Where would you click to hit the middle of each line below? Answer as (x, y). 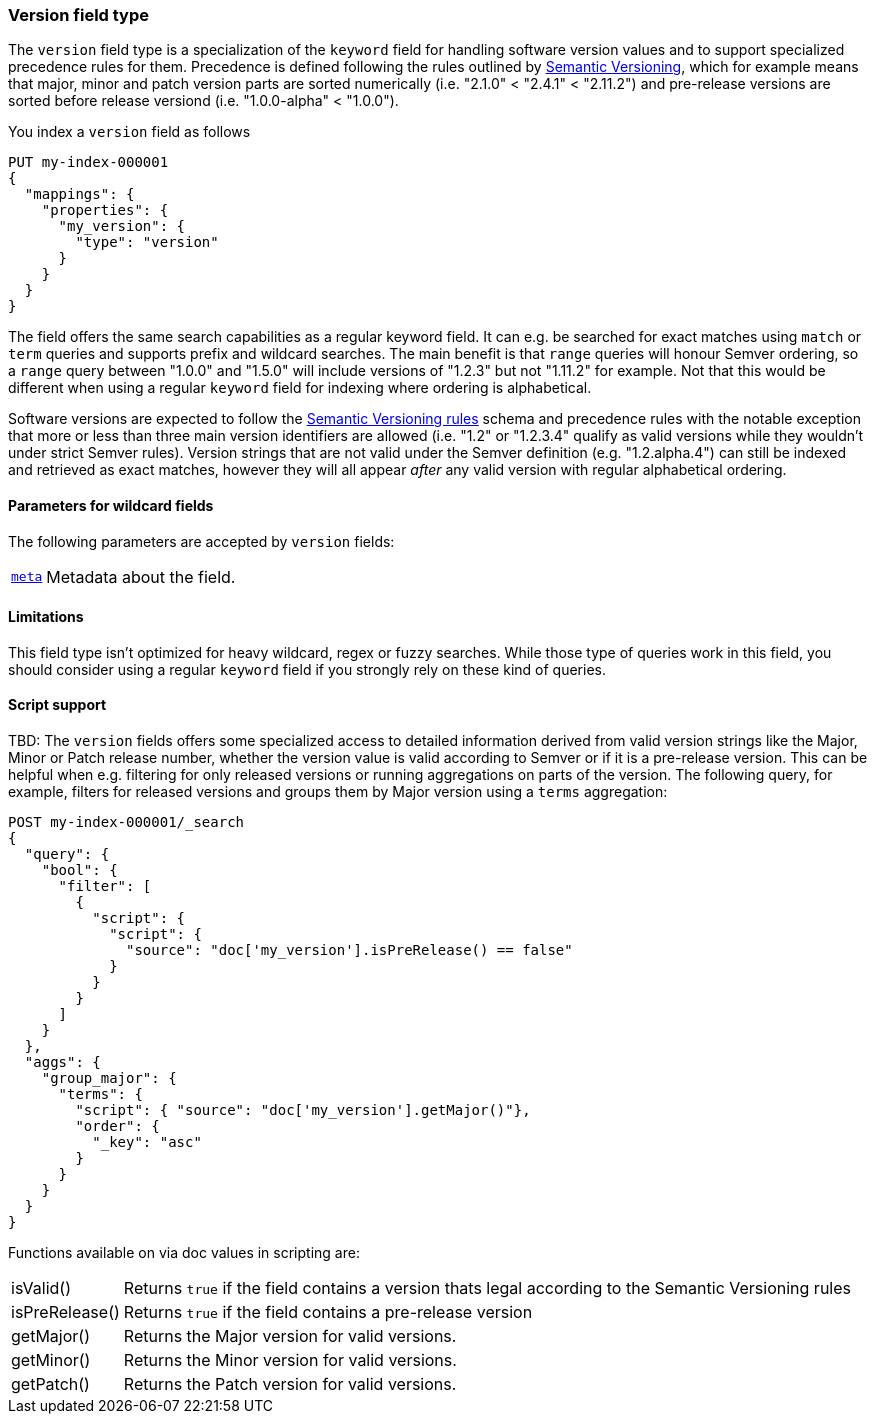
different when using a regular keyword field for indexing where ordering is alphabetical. (300, 388)
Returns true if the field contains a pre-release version (328, 1312)
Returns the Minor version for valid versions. (290, 1360)
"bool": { (79, 870)
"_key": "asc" (147, 1142)
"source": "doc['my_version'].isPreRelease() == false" (349, 950)
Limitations (46, 617)
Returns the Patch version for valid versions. (290, 1384)
